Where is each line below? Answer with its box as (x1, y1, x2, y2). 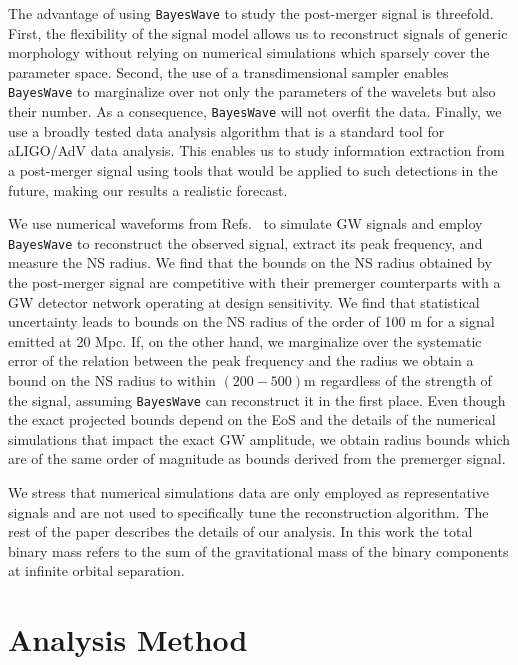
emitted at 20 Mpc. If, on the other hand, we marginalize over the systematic (8, 330, 482, 351)
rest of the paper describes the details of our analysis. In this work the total (8, 521, 473, 542)
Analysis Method (8, 619, 248, 660)
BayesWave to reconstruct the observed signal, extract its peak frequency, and (8, 232, 483, 253)
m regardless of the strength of (304, 369, 492, 390)
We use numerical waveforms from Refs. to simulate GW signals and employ (8, 213, 483, 234)
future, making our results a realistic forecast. (8, 179, 288, 200)
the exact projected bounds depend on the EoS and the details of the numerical (8, 409, 496, 430)
